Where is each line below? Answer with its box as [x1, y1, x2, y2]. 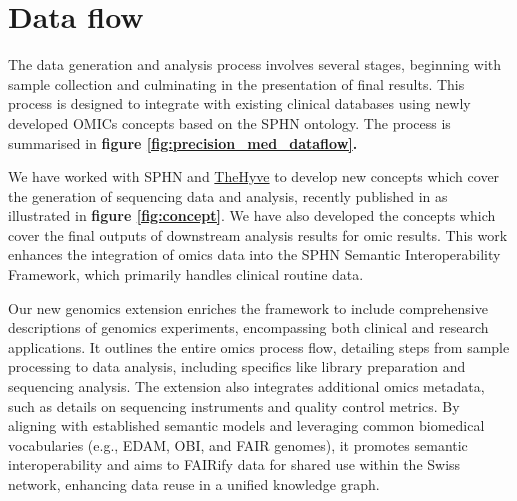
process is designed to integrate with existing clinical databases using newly [8, 93, 471, 114]
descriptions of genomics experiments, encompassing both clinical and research [8, 317, 489, 338]
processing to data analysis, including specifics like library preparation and [8, 356, 466, 377]
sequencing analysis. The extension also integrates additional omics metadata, [8, 376, 485, 397]
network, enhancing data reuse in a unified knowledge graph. [8, 474, 380, 494]
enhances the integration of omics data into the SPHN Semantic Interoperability [8, 244, 501, 265]
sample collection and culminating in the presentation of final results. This [8, 73, 465, 94]
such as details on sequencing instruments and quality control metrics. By [8, 395, 460, 416]
